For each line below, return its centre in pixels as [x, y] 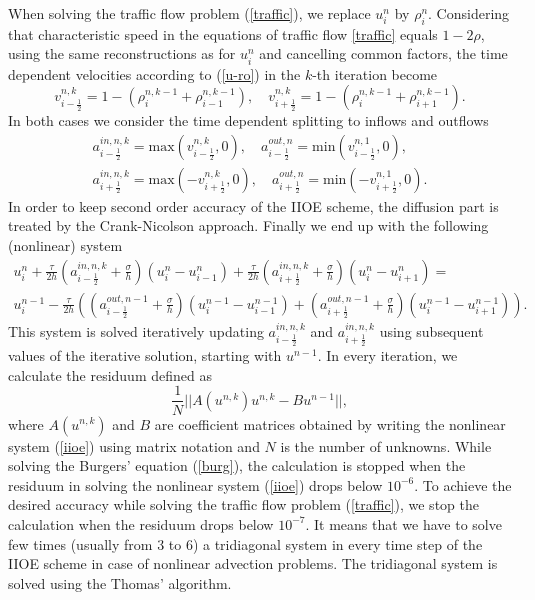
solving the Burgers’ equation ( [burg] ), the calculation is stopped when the [237, 465]
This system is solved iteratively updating [136, 330]
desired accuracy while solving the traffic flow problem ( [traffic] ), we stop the [243, 504]
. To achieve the [463, 484]
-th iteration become [375, 73]
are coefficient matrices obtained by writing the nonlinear [330, 423]
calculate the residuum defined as [110, 374]
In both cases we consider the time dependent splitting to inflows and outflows [248, 120]
